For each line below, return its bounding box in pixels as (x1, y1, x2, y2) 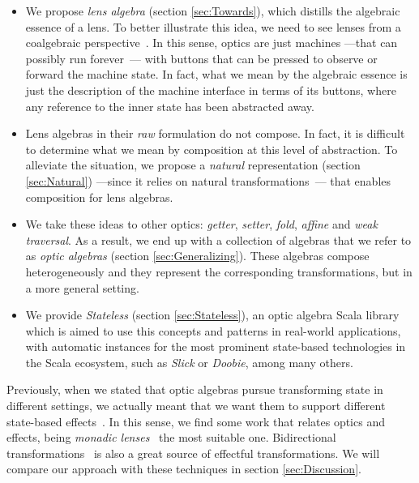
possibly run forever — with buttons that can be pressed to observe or (25, 49, 378, 66)
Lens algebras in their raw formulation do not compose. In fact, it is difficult (25, 125, 405, 142)
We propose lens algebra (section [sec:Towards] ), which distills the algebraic (25, 2, 400, 19)
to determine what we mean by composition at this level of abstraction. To (25, 140, 398, 157)
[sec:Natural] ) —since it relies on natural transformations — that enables (25, 172, 391, 189)
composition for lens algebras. (25, 188, 173, 205)
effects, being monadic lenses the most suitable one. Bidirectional (6, 429, 336, 446)
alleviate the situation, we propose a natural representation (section (25, 156, 361, 173)
